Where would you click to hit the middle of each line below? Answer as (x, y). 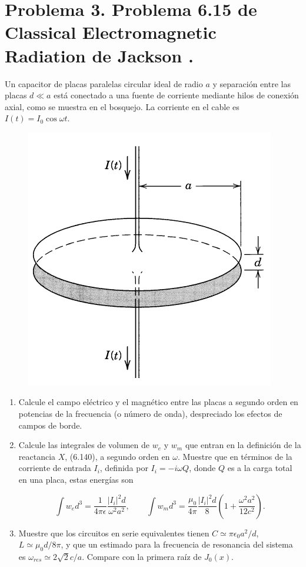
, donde (202, 468)
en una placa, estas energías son (76, 480)
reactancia (37, 456)
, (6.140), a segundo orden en (117, 456)
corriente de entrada (55, 468)
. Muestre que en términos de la (235, 456)
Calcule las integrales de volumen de (84, 445)
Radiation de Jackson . (99, 55)
